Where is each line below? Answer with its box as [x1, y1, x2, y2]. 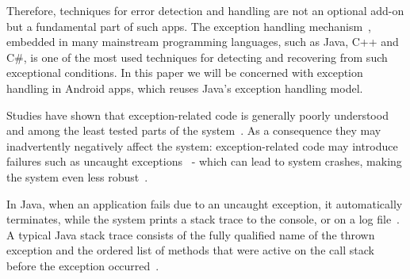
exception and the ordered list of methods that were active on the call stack [6, 242, 374, 258]
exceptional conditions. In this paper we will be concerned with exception [6, 64, 363, 81]
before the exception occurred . [6, 257, 159, 273]
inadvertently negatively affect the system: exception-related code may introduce [6, 137, 398, 154]
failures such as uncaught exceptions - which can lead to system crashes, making [6, 153, 402, 170]
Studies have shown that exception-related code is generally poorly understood [6, 106, 389, 123]
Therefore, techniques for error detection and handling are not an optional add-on [6, 2, 404, 18]
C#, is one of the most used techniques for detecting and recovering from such [6, 48, 388, 65]
